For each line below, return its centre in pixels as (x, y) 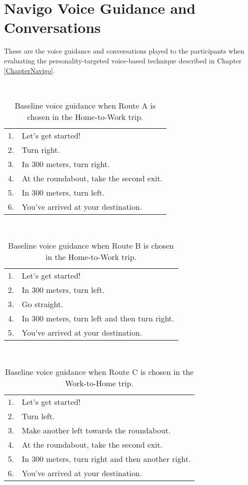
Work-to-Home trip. (99, 383)
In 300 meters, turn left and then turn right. (98, 318)
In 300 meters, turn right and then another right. (106, 458)
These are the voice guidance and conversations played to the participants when (124, 51)
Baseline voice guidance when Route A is (85, 105)
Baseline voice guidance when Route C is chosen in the (99, 371)
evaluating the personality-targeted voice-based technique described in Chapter (123, 60)
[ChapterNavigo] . (29, 70)
